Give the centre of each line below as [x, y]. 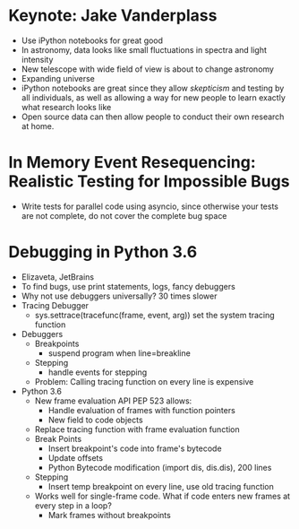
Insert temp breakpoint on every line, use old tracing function [161, 486]
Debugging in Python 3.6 [103, 252]
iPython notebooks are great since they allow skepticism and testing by [153, 88]
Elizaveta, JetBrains [58, 277]
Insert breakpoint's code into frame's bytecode [135, 448]
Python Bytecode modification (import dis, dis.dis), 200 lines [160, 467]
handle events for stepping [98, 372]
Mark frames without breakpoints [109, 515]
